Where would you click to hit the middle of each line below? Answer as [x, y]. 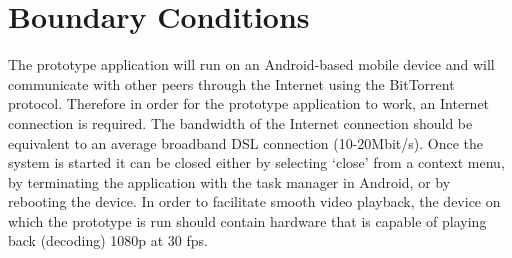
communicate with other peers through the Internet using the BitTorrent [231, 83]
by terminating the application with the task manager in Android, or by [229, 181]
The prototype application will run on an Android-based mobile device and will [251, 64]
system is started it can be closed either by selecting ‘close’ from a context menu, [256, 162]
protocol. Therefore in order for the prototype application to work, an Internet [249, 103]
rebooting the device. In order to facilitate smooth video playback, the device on [254, 201]
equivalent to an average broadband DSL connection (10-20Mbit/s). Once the [246, 142]
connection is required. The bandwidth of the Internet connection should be [240, 122]
